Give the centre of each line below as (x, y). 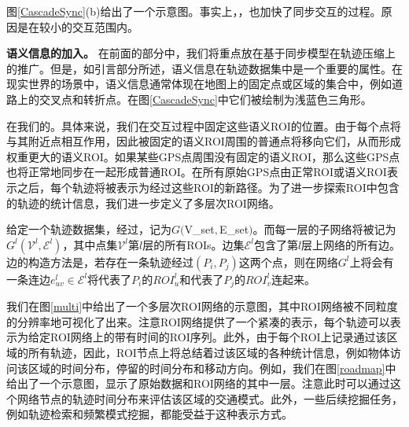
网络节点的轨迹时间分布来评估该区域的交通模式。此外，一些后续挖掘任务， (210, 398)
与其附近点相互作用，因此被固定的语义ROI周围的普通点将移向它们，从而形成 (204, 141)
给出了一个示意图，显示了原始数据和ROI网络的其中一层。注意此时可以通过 (198, 383)
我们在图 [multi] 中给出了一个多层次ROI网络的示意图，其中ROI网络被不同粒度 (202, 306)
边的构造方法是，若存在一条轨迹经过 (100, 261)
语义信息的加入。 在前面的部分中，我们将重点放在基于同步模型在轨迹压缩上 (201, 53)
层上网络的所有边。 (351, 244)
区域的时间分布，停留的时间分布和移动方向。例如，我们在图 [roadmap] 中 (212, 368)
